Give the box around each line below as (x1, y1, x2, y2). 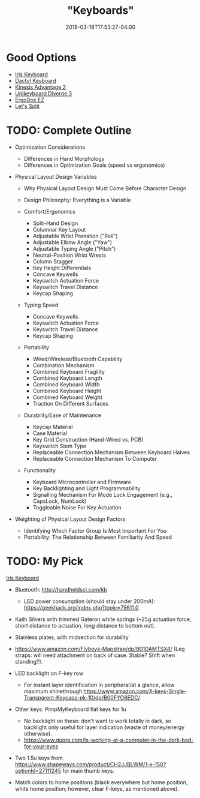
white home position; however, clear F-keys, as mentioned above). (14, 785, 180, 792)
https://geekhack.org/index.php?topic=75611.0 (23, 604, 139, 611)
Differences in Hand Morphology (23, 155, 105, 162)
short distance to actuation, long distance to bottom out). (14, 622, 156, 629)
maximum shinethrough (23, 688, 83, 695)
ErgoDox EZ (14, 96, 45, 103)
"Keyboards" (66, 4, 135, 17)
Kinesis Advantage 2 (14, 83, 66, 91)
